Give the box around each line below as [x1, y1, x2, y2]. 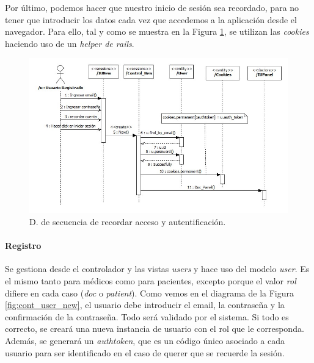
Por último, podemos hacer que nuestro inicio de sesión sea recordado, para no [5, 1, 299, 13]
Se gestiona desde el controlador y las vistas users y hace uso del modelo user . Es [5, 262, 310, 275]
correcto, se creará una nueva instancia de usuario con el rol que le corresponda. [5, 322, 304, 335]
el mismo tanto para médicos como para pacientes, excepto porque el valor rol [5, 275, 296, 287]
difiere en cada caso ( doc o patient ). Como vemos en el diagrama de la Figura [5, 286, 294, 299]
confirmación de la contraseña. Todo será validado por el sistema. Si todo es [5, 310, 289, 323]
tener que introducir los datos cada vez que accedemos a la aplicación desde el [5, 13, 297, 26]
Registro [5, 239, 42, 252]
